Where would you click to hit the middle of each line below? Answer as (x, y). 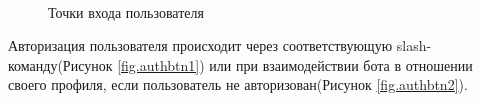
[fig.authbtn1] (158, 64)
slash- (414, 45)
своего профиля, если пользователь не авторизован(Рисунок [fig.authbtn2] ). (238, 84)
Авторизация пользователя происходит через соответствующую (200, 45)
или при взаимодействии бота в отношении (341, 64)
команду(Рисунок (60, 64)
